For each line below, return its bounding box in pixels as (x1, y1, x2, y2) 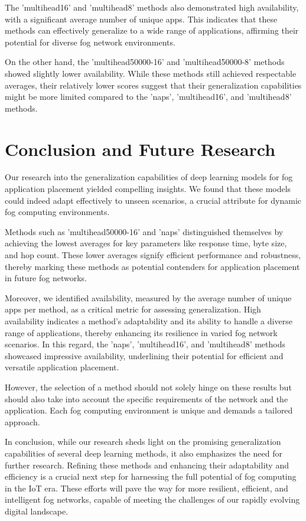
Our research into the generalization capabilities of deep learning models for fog (5, 171, 293, 183)
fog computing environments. (5, 206, 110, 218)
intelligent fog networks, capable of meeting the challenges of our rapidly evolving (5, 493, 300, 506)
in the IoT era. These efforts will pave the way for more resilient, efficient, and (5, 481, 288, 494)
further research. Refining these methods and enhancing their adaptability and (5, 458, 289, 471)
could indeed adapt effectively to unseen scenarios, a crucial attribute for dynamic (5, 194, 302, 206)
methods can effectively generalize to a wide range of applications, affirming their (5, 24, 299, 37)
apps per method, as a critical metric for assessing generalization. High (5, 303, 261, 315)
